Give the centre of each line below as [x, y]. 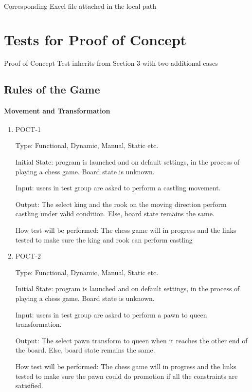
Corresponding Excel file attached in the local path [80, 6]
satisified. [29, 385]
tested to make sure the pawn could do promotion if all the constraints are [126, 376]
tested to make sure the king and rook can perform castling [104, 239]
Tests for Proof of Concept [95, 39]
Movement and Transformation [57, 110]
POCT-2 [28, 256]
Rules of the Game [52, 89]
